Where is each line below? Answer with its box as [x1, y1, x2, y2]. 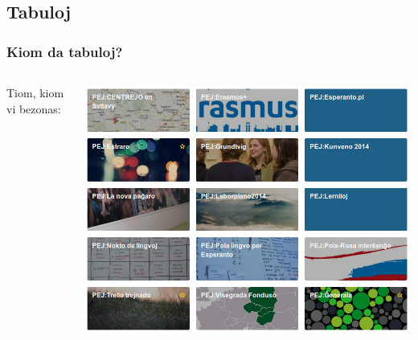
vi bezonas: [6, 100, 61, 117]
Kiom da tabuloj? [6, 41, 123, 61]
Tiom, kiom [6, 84, 64, 100]
